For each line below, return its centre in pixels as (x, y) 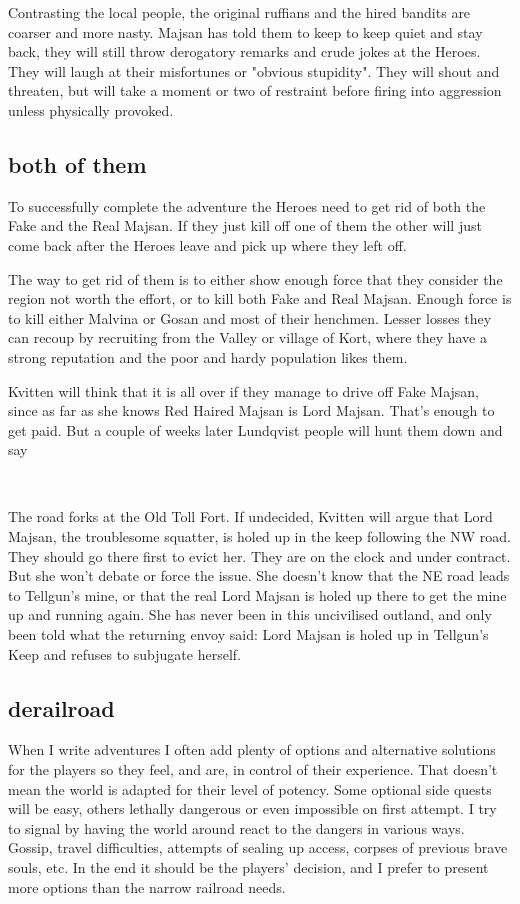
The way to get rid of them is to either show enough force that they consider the (255, 278)
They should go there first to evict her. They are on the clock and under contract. (259, 555)
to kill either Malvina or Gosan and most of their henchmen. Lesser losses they (250, 317)
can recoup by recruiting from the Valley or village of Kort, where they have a (247, 337)
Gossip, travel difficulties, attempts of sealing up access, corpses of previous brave (258, 847)
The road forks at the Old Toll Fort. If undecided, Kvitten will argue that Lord (250, 516)
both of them (77, 163)
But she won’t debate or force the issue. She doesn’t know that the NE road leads (259, 575)
